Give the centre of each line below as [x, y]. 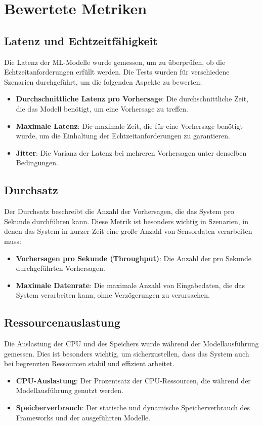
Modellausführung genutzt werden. [70, 390]
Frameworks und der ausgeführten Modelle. [83, 417]
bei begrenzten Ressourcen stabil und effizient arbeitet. [89, 363]
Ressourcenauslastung [62, 322]
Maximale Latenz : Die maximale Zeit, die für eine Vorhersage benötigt [129, 126]
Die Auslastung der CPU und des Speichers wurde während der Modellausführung [131, 344]
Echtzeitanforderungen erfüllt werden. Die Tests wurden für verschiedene [117, 72]
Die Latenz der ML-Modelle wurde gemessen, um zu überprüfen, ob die [115, 62]
